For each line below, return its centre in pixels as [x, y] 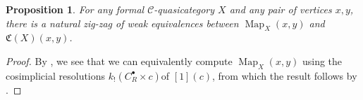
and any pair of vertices [281, 9]
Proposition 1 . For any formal [75, 9]
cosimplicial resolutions [56, 75]
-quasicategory [184, 9]
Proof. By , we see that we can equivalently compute [119, 60]
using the [322, 60]
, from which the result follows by [285, 75]
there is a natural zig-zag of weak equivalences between [122, 23]
